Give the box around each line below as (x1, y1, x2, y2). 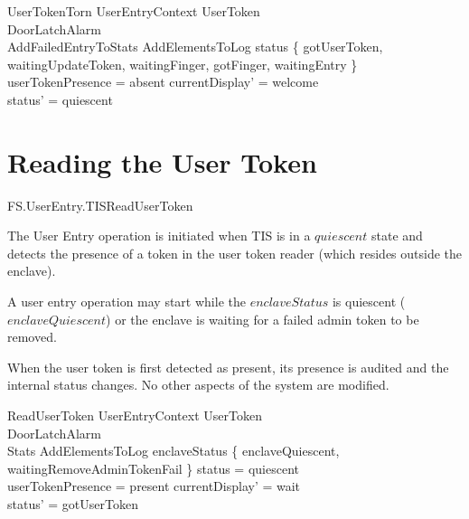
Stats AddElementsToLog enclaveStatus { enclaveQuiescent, (7, 441, 340, 460)
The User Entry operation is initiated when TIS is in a (7, 226, 311, 245)
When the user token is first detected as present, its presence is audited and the (7, 357, 449, 376)
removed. (7, 327, 57, 346)
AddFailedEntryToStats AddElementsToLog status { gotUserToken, (7, 37, 383, 56)
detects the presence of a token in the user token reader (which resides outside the (7, 243, 463, 262)
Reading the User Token (7, 143, 317, 180)
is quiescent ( (332, 292, 406, 311)
